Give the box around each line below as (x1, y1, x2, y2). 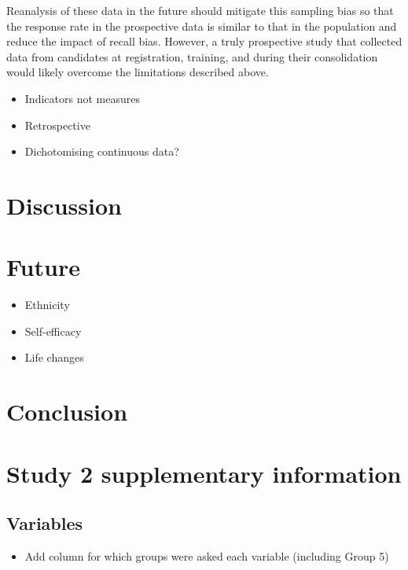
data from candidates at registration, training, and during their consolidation (6, 48, 378, 64)
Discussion (6, 189, 122, 221)
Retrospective (24, 116, 90, 133)
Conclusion (6, 395, 128, 428)
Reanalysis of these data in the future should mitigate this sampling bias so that (6, 2, 394, 18)
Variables (6, 511, 83, 535)
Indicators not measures (24, 90, 140, 106)
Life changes (24, 349, 84, 366)
